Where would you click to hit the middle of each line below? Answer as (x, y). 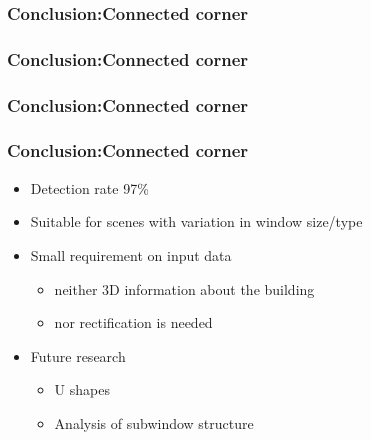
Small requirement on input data (131, 254)
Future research (78, 355)
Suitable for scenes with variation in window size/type (196, 221)
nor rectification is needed (133, 322)
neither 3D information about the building (184, 288)
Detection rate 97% (89, 187)
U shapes (82, 389)
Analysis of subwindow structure (154, 422)
